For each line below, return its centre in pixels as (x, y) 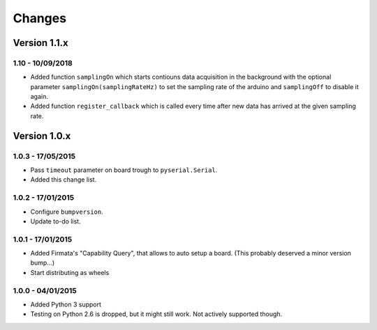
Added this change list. (64, 180)
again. (39, 97)
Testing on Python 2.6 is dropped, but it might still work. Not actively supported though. (156, 314)
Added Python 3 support (66, 305)
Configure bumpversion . (67, 212)
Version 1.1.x (41, 43)
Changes (39, 18)
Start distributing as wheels (70, 272)
